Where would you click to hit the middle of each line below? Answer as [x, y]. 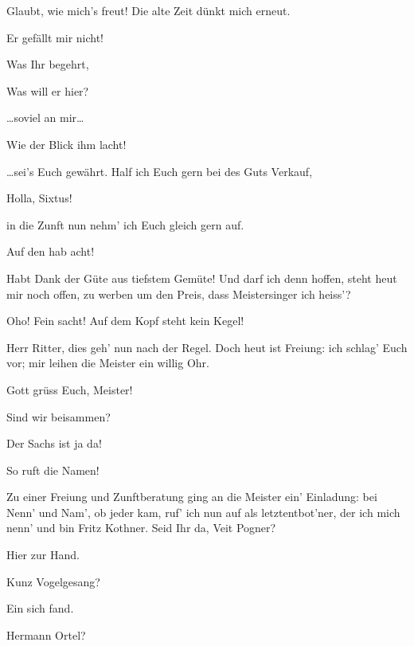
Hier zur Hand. [43, 555]
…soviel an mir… [45, 117]
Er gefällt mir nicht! [55, 37]
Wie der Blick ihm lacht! [66, 144]
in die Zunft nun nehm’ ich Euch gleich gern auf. [125, 224]
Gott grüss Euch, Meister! [70, 389]
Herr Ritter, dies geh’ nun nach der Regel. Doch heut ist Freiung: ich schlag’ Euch [207, 347]
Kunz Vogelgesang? [53, 581]
